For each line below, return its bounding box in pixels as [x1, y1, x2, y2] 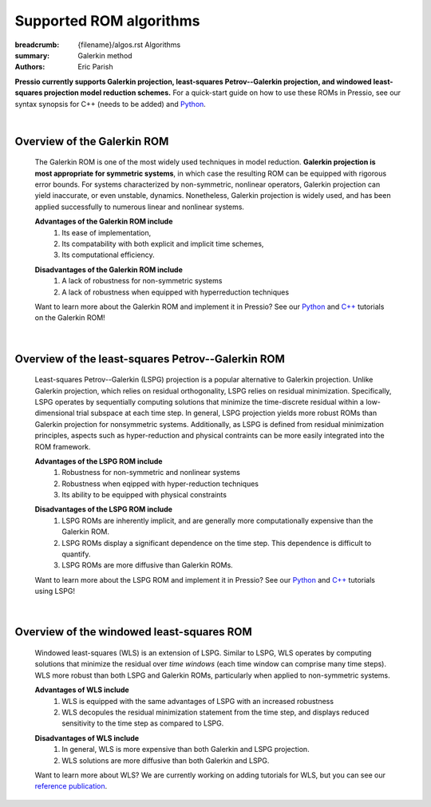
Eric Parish [77, 62, 113, 72]
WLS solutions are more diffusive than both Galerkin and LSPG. [61, 755, 270, 765]
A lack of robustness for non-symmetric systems [61, 276, 223, 286]
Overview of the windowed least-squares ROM [14, 625, 252, 639]
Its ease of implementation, [61, 227, 152, 237]
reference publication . [34, 781, 108, 791]
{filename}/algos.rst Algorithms [77, 40, 181, 49]
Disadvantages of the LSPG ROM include [34, 504, 173, 514]
